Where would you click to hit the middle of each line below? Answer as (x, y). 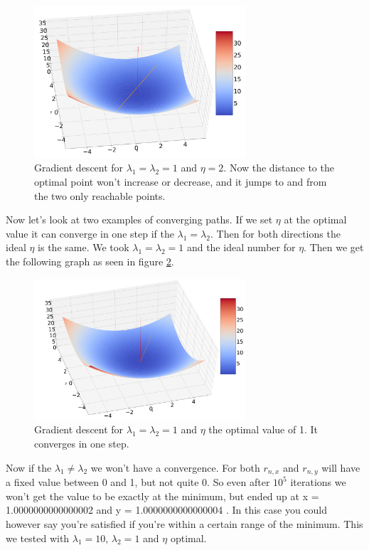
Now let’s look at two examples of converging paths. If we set (139, 220)
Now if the (29, 467)
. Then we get (334, 247)
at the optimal (315, 220)
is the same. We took (84, 247)
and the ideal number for (241, 247)
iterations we (318, 482)
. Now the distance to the (279, 168)
